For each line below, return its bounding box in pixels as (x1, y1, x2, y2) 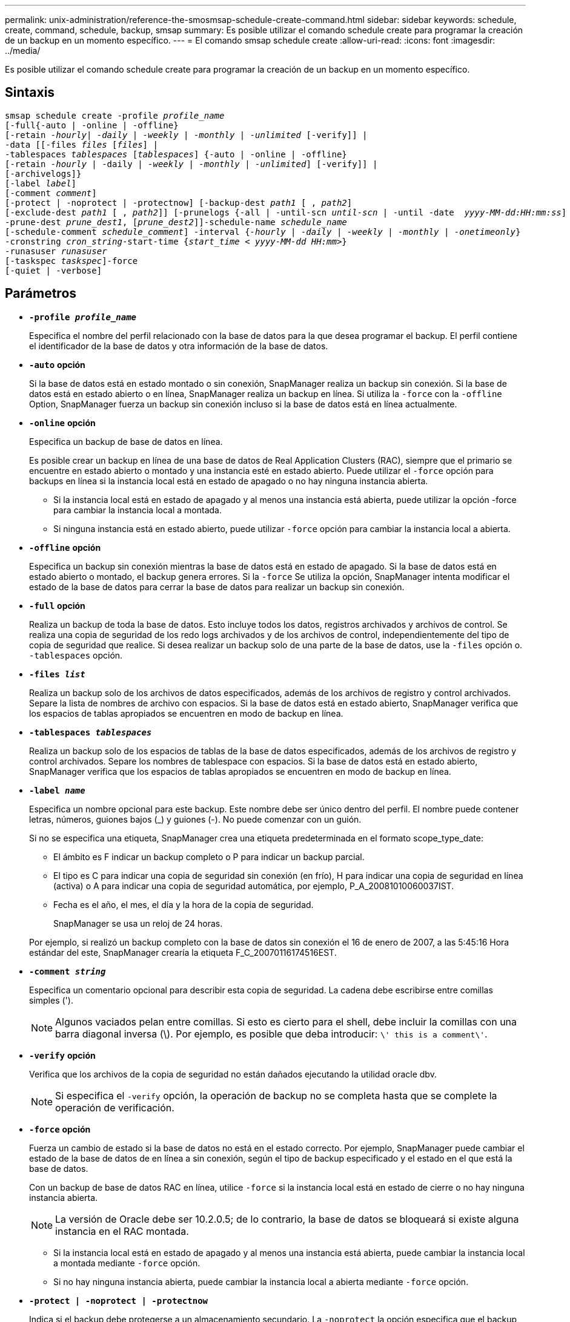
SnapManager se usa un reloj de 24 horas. (53, 918, 223, 929)
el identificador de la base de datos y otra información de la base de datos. (29, 340, 328, 351)
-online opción (29, 417, 96, 428)
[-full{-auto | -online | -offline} (5, 120, 179, 130)
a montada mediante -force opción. (53, 1257, 200, 1268)
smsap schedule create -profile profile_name (5, 110, 225, 120)
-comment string (29, 966, 106, 976)
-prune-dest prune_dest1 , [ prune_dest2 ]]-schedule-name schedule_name (5, 217, 347, 227)
